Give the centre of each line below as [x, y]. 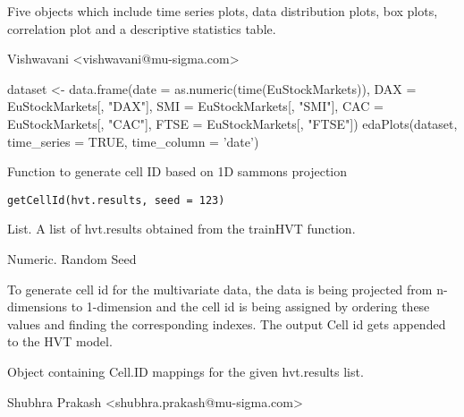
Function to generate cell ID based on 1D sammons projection [177, 171]
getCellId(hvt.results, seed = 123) [116, 200]
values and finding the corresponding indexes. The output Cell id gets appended [227, 323]
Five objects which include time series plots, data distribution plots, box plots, [223, 11]
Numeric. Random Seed [72, 259]
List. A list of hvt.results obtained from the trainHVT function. [181, 229]
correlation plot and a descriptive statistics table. [142, 28]
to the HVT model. [60, 341]
